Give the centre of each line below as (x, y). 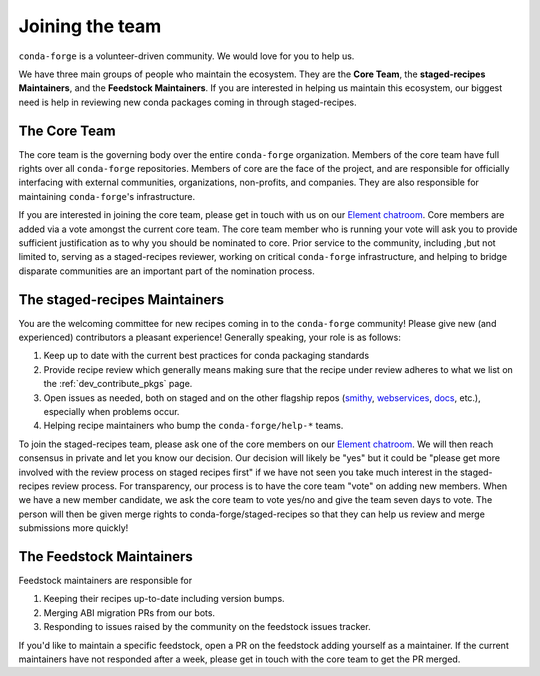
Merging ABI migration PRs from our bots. (129, 612)
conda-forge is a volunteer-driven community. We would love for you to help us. (186, 56)
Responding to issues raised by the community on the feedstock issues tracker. (207, 627)
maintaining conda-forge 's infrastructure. (106, 196)
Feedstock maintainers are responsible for (105, 581)
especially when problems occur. (111, 411)
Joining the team (90, 26)
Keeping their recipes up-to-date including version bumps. (164, 599)
